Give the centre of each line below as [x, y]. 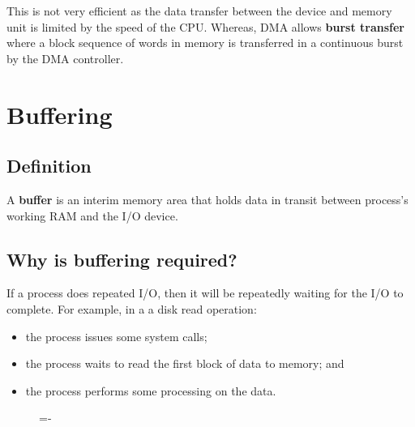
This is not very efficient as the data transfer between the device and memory [199, 11]
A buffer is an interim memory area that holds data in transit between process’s [207, 199]
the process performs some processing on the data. [151, 390]
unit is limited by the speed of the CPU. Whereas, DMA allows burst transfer [205, 26]
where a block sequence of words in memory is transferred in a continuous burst [205, 43]
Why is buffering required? [122, 259]
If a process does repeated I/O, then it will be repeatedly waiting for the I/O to [205, 293]
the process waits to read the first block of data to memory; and [185, 363]
